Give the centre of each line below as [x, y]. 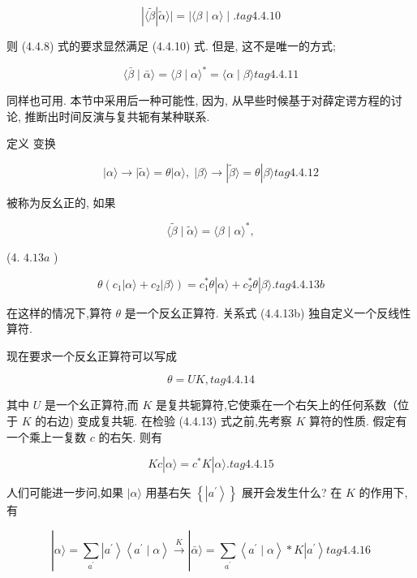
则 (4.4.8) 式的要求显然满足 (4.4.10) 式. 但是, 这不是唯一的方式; [171, 45]
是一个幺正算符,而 [91, 405]
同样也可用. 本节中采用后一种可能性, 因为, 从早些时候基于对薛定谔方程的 [199, 100]
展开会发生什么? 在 [292, 492]
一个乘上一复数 [46, 436]
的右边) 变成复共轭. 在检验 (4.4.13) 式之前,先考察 [163, 420]
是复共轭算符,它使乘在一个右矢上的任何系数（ [277, 405]
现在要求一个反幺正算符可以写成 [92, 355]
